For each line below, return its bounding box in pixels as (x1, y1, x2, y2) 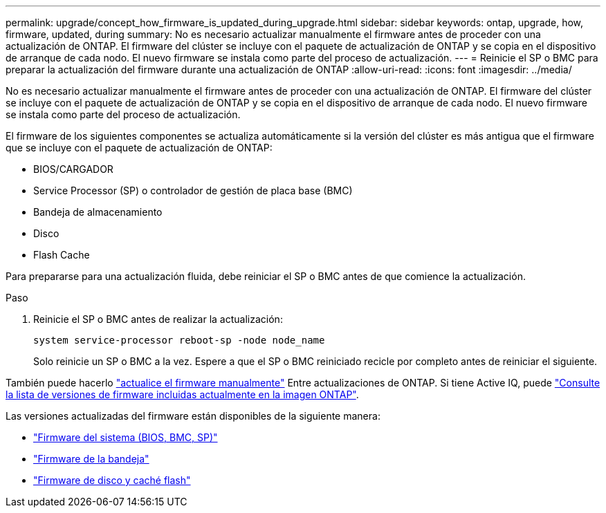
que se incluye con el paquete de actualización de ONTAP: (6, 142, 273, 153)
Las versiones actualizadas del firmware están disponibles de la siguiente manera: (6, 410, 380, 422)
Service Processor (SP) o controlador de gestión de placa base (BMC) (33, 185, 353, 196)
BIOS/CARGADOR (33, 163, 113, 175)
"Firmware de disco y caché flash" (33, 474, 191, 486)
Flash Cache (33, 249, 90, 261)
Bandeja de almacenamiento (33, 206, 163, 218)
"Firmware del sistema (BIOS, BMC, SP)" (33, 431, 218, 443)
